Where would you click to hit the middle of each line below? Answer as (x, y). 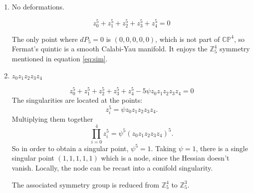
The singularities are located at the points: (77, 100)
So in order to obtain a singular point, (70, 148)
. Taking (164, 148)
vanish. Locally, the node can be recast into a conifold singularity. (112, 168)
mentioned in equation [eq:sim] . (60, 59)
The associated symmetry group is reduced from (86, 184)
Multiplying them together (52, 119)
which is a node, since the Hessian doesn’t (165, 158)
